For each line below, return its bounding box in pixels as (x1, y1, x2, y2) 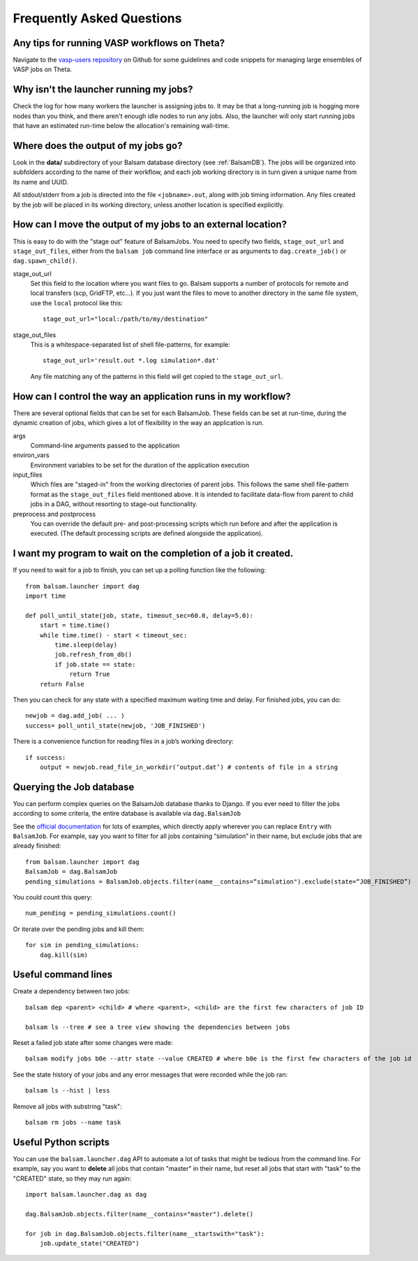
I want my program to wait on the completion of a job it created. (13, 547, 294, 559)
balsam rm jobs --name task (25, 1118, 121, 1126)
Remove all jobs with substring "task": (13, 1102, 122, 1111)
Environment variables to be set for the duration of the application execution (30, 461, 249, 469)
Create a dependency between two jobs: (13, 987, 130, 995)
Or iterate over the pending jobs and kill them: (13, 925, 144, 933)
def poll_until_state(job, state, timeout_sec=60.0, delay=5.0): (25, 612, 254, 619)
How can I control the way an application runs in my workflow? (13, 390, 291, 402)
